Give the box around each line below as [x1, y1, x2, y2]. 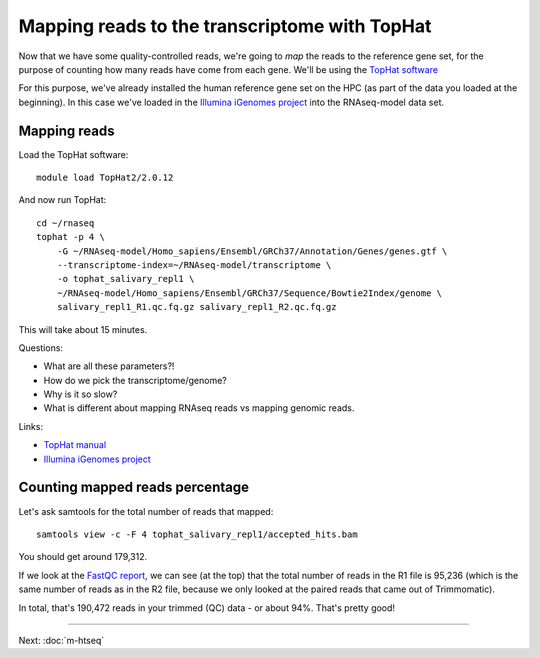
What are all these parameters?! [43, 360, 175, 372]
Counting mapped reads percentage [18, 479, 250, 496]
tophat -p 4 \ [36, 231, 105, 243]
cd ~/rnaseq [36, 217, 95, 229]
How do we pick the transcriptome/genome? [43, 374, 227, 386]
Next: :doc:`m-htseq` [18, 634, 105, 646]
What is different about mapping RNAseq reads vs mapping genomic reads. [43, 402, 355, 414]
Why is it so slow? [43, 388, 118, 400]
